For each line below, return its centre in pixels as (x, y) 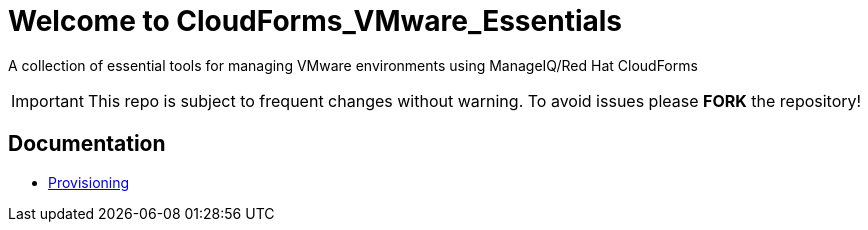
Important (47, 100)
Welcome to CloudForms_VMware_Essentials (315, 21)
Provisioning (89, 182)
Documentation (87, 144)
